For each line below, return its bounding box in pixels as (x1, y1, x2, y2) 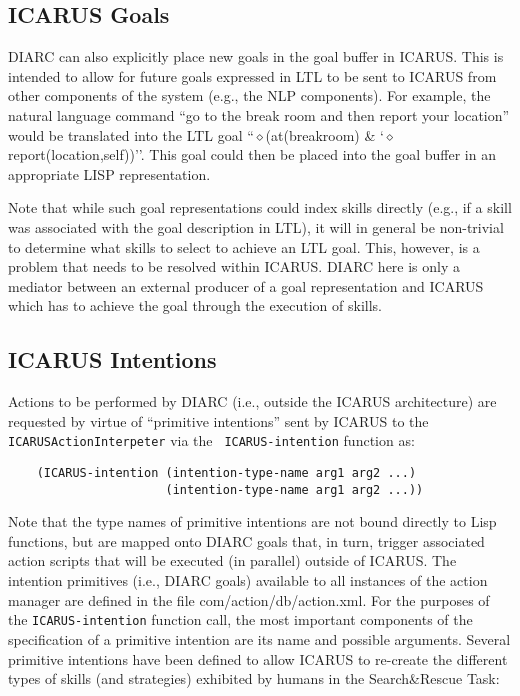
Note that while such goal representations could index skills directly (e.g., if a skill (8, 197, 512, 218)
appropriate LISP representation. (8, 163, 211, 184)
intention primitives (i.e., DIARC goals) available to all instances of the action (8, 570, 488, 591)
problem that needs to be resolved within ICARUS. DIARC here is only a (8, 256, 461, 277)
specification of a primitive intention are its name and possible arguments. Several (8, 628, 511, 649)
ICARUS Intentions (8, 344, 217, 375)
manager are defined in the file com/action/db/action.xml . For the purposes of (8, 589, 490, 610)
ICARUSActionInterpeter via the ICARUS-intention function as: (8, 430, 415, 451)
